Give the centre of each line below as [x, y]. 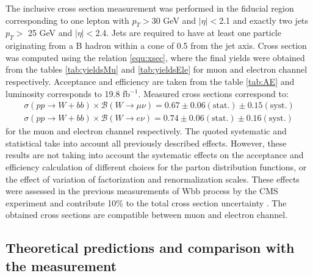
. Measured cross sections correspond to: [213, 93]
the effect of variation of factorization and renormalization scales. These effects [153, 179]
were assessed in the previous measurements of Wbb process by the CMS [142, 191]
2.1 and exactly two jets [264, 20]
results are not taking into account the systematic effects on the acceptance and [155, 155]
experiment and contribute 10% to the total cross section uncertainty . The [146, 202]
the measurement [61, 265]
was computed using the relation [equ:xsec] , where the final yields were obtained [155, 57]
